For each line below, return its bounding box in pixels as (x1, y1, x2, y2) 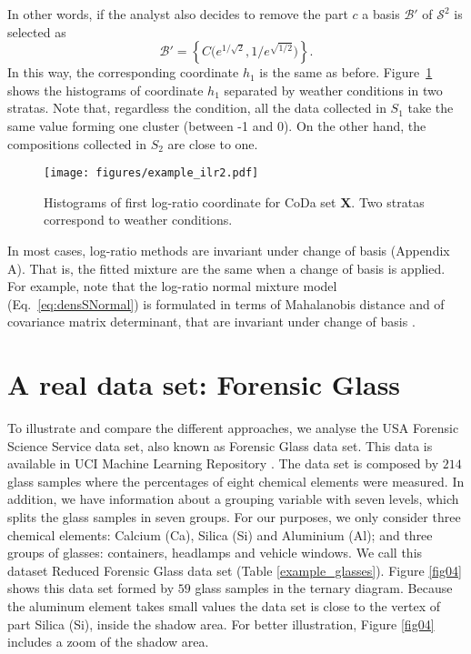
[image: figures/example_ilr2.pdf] (44, 166, 259, 180)
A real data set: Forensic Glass (7, 366, 401, 403)
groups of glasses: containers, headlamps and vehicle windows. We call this (7, 543, 423, 562)
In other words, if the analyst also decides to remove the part (7, 5, 348, 23)
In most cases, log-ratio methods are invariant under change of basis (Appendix (7, 241, 450, 259)
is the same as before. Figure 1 (259, 63, 433, 82)
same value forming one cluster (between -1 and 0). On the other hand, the (7, 116, 426, 135)
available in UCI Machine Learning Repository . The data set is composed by (7, 454, 439, 473)
